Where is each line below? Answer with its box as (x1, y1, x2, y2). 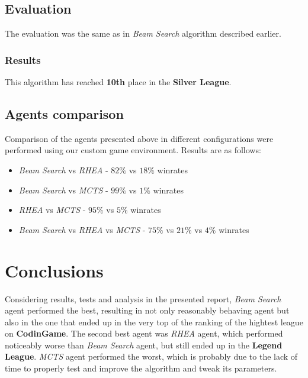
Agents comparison (5, 105, 124, 122)
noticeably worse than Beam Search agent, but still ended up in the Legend (5, 338, 283, 351)
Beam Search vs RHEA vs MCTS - (18, 223, 146, 235)
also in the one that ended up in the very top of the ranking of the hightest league (5, 315, 303, 328)
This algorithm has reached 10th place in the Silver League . (5, 76, 232, 88)
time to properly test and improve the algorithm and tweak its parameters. (5, 362, 277, 374)
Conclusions (5, 258, 104, 282)
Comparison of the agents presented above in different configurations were (5, 132, 274, 144)
